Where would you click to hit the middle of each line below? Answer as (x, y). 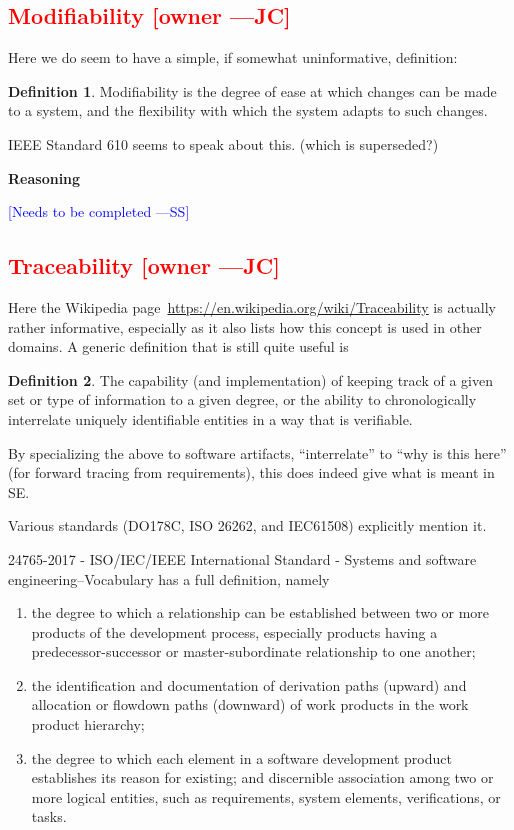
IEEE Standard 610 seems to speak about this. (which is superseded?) (223, 143)
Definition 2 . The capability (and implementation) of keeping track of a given (250, 379)
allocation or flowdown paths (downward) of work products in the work (250, 704)
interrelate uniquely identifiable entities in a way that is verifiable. (210, 418)
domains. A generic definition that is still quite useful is (178, 346)
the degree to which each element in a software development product (241, 757)
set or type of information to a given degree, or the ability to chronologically (242, 399)
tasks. (49, 816)
